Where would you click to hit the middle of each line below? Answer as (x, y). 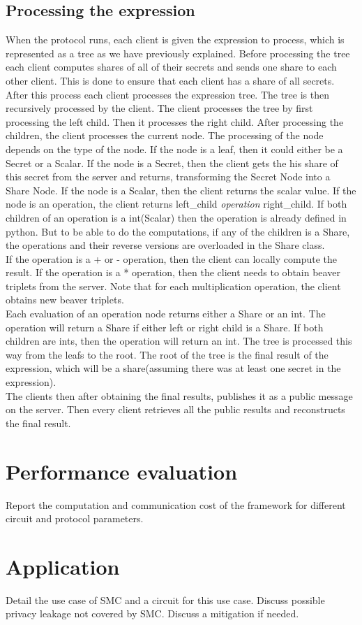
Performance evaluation (122, 471)
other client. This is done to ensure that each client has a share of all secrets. (170, 80)
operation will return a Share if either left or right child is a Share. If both (165, 327)
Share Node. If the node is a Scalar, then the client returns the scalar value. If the (181, 190)
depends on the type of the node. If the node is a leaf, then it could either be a (174, 149)
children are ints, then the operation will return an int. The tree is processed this (179, 341)
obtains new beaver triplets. (65, 300)
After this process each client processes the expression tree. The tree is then (168, 94)
